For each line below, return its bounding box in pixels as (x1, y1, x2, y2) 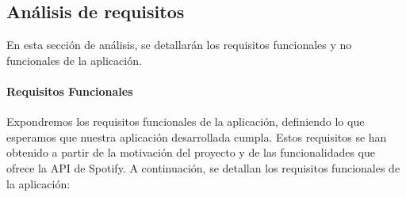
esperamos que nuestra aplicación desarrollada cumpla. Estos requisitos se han (6, 128, 387, 145)
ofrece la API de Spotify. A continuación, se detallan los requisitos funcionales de (6, 159, 400, 176)
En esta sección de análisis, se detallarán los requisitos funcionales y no (6, 36, 352, 53)
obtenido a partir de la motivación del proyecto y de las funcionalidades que (6, 144, 376, 161)
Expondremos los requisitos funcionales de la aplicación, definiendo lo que (6, 113, 365, 130)
